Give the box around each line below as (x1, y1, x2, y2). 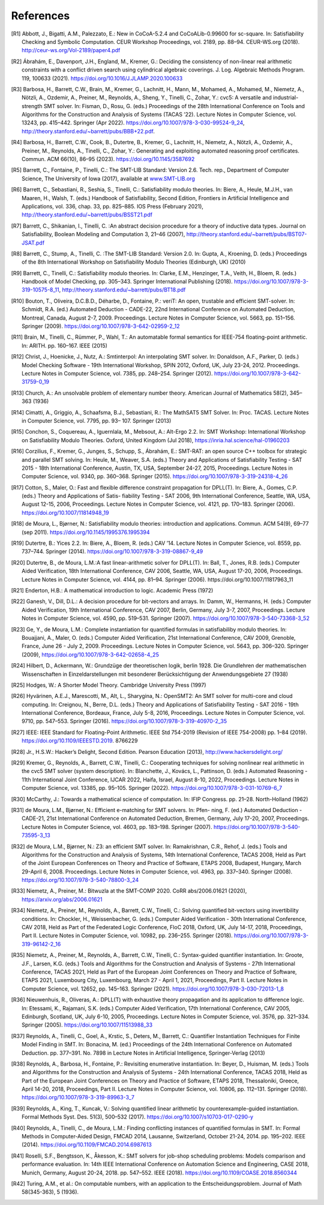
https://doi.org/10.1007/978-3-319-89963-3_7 (22, 1094, 135, 1101)
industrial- (273, 94, 299, 102)
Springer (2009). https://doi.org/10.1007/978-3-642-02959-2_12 (22, 323, 180, 330)
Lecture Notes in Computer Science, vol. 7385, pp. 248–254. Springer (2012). (22, 370, 213, 377)
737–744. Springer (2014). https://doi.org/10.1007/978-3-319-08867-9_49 (22, 548, 203, 555)
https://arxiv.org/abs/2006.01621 (22, 896, 103, 903)
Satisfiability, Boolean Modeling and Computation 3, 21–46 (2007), (22, 231, 185, 238)
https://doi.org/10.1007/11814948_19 (22, 509, 109, 516)
